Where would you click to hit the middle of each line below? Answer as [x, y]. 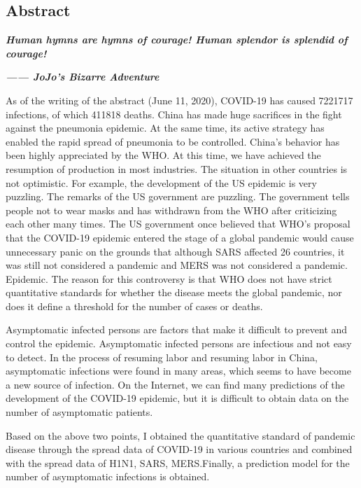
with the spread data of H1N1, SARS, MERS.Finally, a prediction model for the [178, 462]
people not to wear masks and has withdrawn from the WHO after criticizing [171, 210]
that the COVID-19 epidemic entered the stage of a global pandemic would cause [180, 237]
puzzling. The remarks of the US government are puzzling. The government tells [178, 196]
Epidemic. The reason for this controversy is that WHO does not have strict [169, 278]
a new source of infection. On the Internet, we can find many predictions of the [175, 384]
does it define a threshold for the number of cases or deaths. [134, 306]
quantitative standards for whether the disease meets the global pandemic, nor [174, 292]
